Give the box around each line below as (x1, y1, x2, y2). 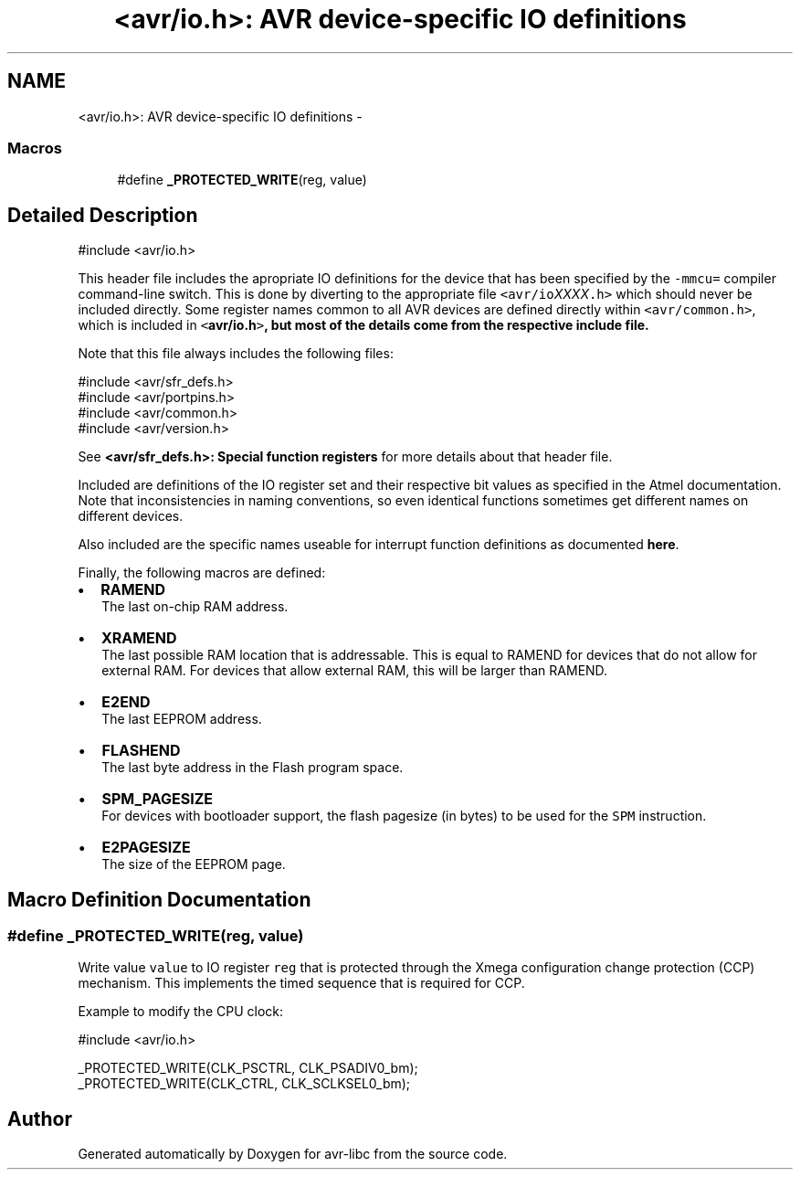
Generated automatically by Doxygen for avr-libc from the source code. (78, 1146, 508, 1162)
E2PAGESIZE (101, 838, 191, 857)
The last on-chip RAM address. (101, 599, 289, 615)
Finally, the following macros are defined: (78, 565, 326, 581)
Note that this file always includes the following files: (78, 345, 394, 362)
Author (7, 1107, 72, 1130)
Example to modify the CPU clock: (78, 1003, 283, 1020)
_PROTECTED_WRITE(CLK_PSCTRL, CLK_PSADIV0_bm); (78, 1060, 418, 1076)
